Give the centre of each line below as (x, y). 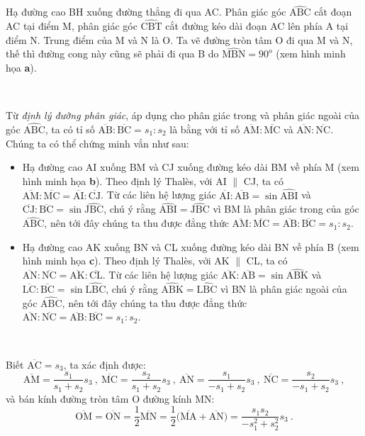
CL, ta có (267, 261)
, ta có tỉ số (70, 129)
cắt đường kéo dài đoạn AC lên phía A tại (257, 26)
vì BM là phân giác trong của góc (286, 209)
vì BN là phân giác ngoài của (283, 289)
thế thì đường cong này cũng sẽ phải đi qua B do (112, 54)
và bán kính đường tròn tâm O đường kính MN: (110, 398)
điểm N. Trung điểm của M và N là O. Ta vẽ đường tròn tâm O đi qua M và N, (179, 39)
